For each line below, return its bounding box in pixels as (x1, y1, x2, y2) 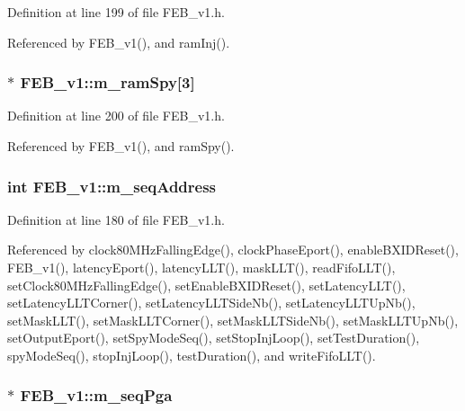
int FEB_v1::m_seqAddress (7, 174, 217, 197)
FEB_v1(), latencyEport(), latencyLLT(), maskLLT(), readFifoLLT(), (7, 258, 396, 276)
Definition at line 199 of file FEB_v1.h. (7, 3, 225, 21)
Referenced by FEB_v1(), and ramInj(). (7, 32, 230, 51)
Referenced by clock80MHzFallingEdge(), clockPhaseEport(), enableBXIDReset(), (7, 240, 459, 259)
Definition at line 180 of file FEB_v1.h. (7, 210, 225, 228)
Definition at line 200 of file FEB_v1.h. (7, 106, 225, 125)
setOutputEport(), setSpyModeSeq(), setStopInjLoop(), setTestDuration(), (7, 328, 420, 347)
